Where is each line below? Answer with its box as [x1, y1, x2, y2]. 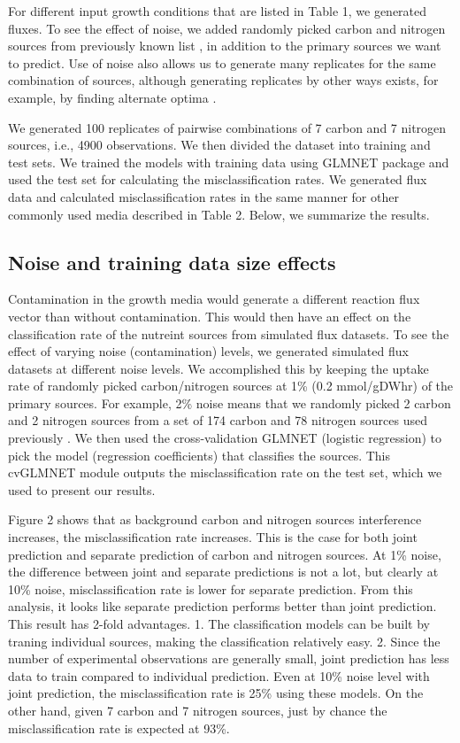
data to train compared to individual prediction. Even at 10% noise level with [8, 666, 430, 685]
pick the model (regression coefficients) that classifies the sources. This [8, 445, 391, 464]
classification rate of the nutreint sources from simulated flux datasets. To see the [8, 324, 449, 343]
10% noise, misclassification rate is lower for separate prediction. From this [8, 579, 413, 598]
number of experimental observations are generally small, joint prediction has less [8, 649, 449, 668]
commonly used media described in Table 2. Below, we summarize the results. [8, 205, 430, 223]
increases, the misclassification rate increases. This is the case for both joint [8, 528, 418, 546]
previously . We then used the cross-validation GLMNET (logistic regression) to [8, 429, 442, 447]
